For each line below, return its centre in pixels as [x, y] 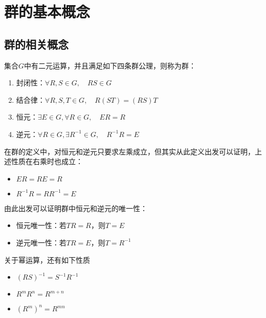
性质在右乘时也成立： [47, 161]
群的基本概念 [47, 12]
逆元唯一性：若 [41, 242]
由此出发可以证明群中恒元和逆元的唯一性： [76, 208]
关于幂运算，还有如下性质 [47, 259]
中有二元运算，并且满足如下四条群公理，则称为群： [110, 65]
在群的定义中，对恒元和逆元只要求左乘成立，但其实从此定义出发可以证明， [129, 151]
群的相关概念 [36, 44]
